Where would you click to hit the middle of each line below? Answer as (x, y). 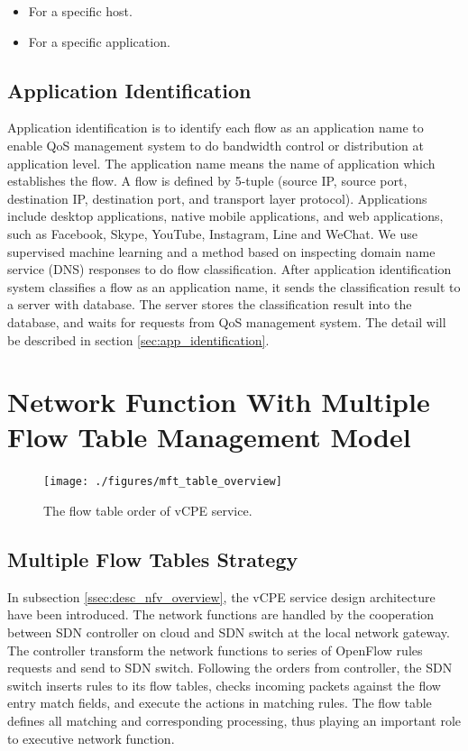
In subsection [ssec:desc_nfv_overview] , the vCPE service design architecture (221, 596)
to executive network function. (91, 738)
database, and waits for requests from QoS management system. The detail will (227, 321)
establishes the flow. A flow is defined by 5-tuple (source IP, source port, (207, 181)
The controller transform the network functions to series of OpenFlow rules (215, 650)
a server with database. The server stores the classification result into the (210, 304)
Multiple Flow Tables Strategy (153, 559)
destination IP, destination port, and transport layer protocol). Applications (217, 198)
